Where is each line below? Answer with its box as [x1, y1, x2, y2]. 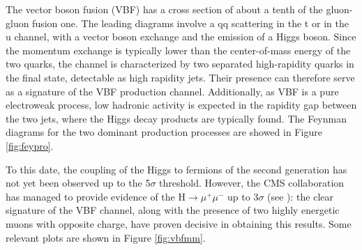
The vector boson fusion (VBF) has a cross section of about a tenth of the [6, 2, 323, 16]
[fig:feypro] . [6, 138, 54, 153]
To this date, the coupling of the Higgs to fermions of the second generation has [6, 162, 347, 176]
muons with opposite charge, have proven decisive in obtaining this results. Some [6, 216, 352, 231]
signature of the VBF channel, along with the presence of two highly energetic [6, 203, 340, 217]
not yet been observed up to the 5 [6, 175, 151, 190]
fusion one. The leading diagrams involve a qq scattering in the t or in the [32, 15, 349, 30]
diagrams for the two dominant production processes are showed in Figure [6, 125, 322, 139]
